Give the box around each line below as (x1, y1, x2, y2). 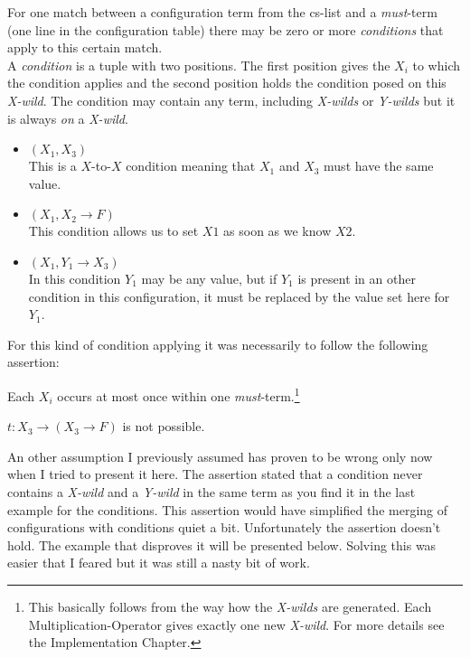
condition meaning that (126, 156, 256, 175)
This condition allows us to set (28, 221, 199, 240)
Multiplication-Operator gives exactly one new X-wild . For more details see (28, 615, 445, 634)
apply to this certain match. (7, 38, 163, 57)
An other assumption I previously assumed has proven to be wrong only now (7, 446, 433, 465)
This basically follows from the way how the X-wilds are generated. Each (28, 596, 432, 615)
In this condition (28, 268, 121, 287)
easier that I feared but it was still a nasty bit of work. (7, 553, 310, 572)
